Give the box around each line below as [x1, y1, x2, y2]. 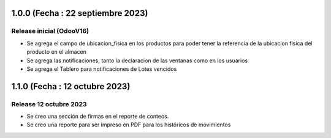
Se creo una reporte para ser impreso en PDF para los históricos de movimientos [26, 121, 231, 128]
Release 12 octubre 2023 [11, 100, 87, 108]
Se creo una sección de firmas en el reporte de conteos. [26, 113, 169, 120]
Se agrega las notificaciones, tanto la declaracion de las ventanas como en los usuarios [26, 57, 248, 64]
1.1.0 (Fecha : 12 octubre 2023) [11, 81, 131, 92]
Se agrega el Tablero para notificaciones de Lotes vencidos [26, 65, 177, 73]
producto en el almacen [26, 48, 87, 56]
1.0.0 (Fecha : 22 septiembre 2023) [11, 8, 148, 18]
